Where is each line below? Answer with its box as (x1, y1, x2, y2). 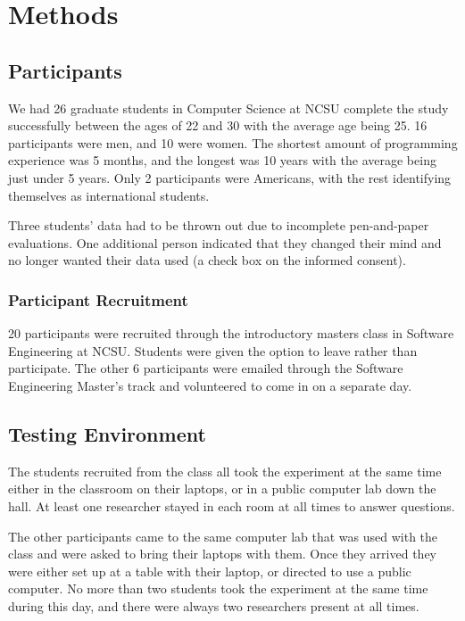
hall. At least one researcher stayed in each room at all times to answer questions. (8, 496, 455, 515)
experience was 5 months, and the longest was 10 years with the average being (8, 151, 436, 170)
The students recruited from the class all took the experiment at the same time (8, 461, 442, 480)
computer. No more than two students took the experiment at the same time (8, 579, 428, 598)
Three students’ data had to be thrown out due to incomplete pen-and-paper (8, 216, 429, 235)
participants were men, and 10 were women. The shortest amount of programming (8, 133, 458, 152)
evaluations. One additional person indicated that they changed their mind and (8, 233, 442, 252)
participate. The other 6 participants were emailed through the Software (8, 359, 403, 377)
